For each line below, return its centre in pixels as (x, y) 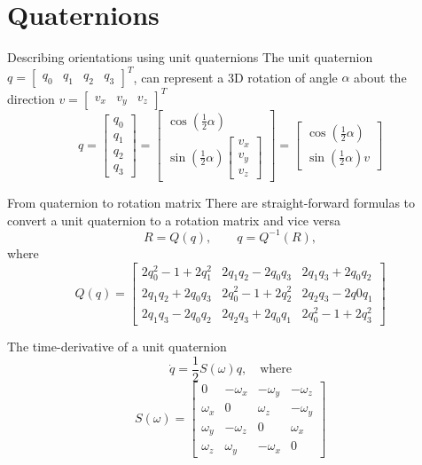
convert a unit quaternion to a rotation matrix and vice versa (174, 220)
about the (380, 77)
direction (31, 98)
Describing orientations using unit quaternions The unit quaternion (190, 57)
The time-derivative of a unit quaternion (117, 347)
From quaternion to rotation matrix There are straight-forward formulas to (211, 203)
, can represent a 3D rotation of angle (235, 77)
